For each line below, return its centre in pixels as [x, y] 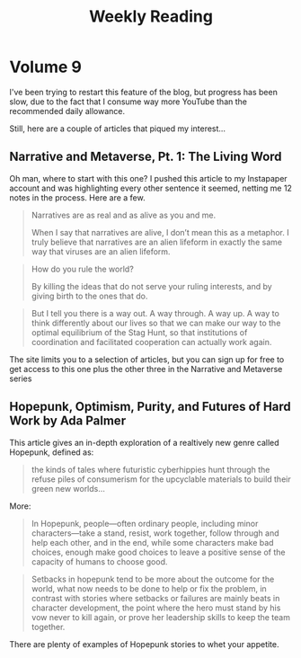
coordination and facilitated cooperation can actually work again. [151, 342]
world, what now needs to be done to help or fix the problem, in [149, 588]
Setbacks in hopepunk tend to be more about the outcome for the [153, 579]
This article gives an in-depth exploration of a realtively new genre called [145, 442]
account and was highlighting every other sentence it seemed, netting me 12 [150, 188]
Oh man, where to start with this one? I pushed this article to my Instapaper [148, 178]
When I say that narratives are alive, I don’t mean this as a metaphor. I [160, 232]
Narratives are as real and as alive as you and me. [124, 215]
